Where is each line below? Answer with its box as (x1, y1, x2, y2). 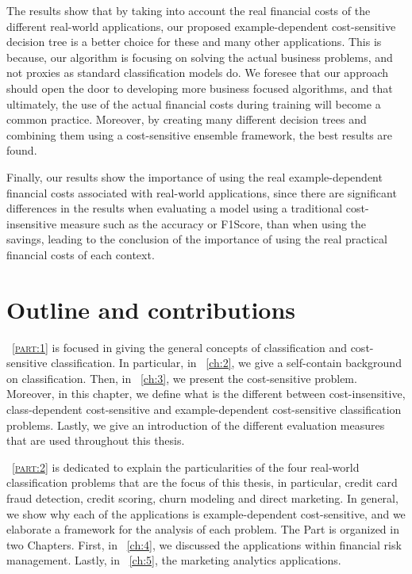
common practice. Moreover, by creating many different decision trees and (6, 111, 367, 128)
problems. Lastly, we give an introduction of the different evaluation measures (6, 416, 385, 433)
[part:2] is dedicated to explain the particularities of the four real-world (12, 458, 360, 475)
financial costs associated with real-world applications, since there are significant (6, 184, 397, 201)
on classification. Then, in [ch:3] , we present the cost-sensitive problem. (6, 369, 357, 386)
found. (6, 142, 37, 159)
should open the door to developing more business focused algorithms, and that (6, 79, 393, 96)
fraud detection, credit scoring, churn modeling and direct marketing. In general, (6, 489, 399, 506)
